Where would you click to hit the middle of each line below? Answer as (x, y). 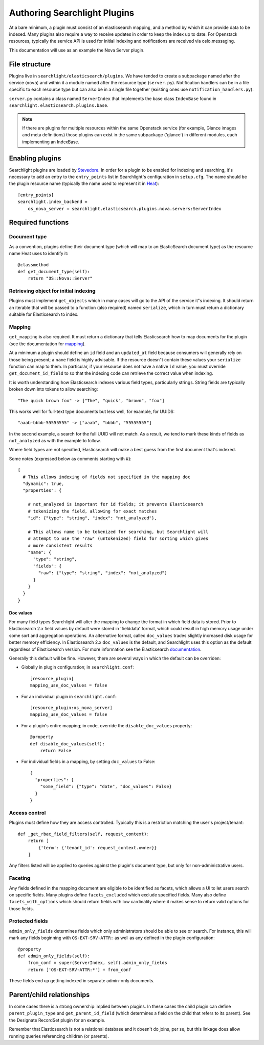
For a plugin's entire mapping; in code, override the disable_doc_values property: (107, 725)
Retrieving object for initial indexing (52, 291)
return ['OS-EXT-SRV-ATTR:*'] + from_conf (79, 969)
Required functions (39, 222)
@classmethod (33, 265)
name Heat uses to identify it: (39, 254)
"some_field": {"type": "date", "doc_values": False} (106, 787)
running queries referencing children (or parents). (59, 1036)
